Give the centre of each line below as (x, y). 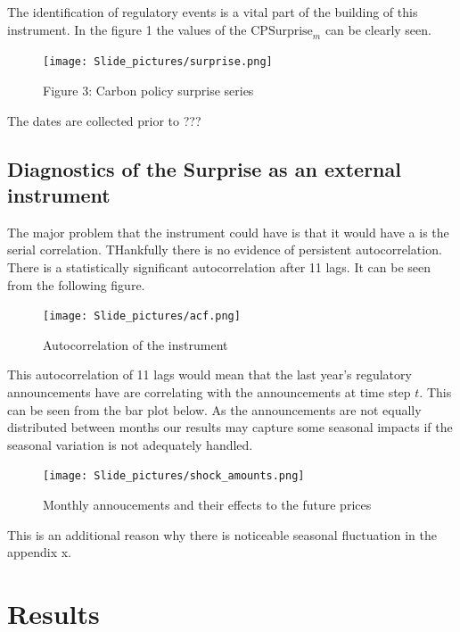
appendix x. (39, 552)
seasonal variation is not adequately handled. (130, 444)
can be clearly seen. (378, 29)
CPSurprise (282, 31)
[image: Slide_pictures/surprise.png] (158, 62)
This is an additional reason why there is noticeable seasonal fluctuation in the (222, 534)
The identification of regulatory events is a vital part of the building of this (213, 12)
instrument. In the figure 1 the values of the (127, 29)
